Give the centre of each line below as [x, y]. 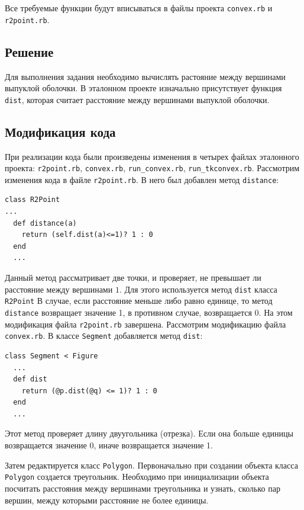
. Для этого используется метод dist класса [198, 289]
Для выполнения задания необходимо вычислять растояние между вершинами [145, 76]
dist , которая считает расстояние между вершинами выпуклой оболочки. [137, 99]
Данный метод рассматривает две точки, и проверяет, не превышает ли [133, 278]
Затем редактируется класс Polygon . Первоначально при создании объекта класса [151, 465]
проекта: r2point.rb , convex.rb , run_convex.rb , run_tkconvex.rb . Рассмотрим [152, 168]
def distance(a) [45, 223]
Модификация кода [60, 131]
